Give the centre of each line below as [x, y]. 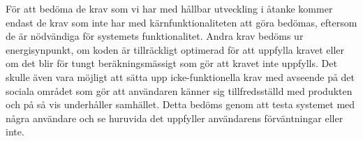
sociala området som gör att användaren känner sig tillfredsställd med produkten [179, 90]
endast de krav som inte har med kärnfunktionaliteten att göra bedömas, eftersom [181, 22]
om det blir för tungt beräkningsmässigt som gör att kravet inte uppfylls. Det [171, 63]
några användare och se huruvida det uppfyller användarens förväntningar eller [175, 118]
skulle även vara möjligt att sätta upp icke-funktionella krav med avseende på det [180, 76]
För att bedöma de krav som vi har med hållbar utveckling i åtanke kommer [169, 8]
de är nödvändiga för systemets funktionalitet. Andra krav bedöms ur [155, 36]
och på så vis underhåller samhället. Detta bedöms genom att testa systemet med [180, 104]
